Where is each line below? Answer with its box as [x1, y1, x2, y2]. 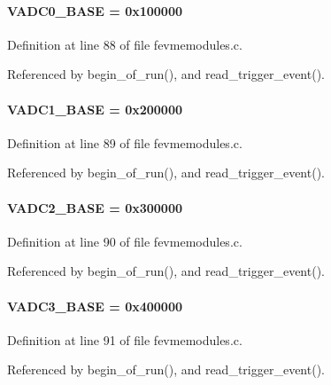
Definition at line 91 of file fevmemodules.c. [7, 330, 242, 349]
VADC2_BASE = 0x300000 [7, 198, 182, 216]
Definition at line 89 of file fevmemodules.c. [7, 133, 242, 152]
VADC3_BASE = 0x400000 [7, 296, 182, 315]
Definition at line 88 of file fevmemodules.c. [7, 35, 242, 53]
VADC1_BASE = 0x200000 [7, 99, 182, 118]
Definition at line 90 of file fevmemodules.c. [7, 232, 242, 250]
